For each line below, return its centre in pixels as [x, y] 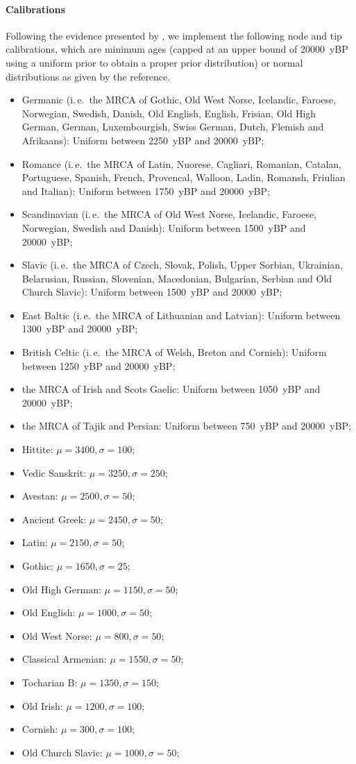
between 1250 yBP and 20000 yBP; [99, 365]
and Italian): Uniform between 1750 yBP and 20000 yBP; [146, 190]
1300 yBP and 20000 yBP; [80, 329]
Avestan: [40, 496]
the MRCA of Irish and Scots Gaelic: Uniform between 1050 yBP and [171, 389]
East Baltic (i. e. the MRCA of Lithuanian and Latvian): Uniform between [181, 315]
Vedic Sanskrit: [54, 472]
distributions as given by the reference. [88, 76]
